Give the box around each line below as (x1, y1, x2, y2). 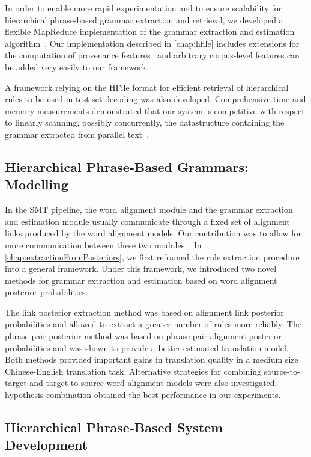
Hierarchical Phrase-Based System (5, 418, 223, 437)
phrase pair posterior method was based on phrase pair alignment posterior (5, 330, 282, 342)
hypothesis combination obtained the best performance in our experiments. (5, 388, 281, 401)
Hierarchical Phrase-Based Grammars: (5, 157, 249, 176)
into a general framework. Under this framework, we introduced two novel (5, 262, 277, 275)
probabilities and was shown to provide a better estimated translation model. (5, 341, 289, 354)
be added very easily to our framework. (5, 60, 149, 73)
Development (5, 435, 88, 454)
